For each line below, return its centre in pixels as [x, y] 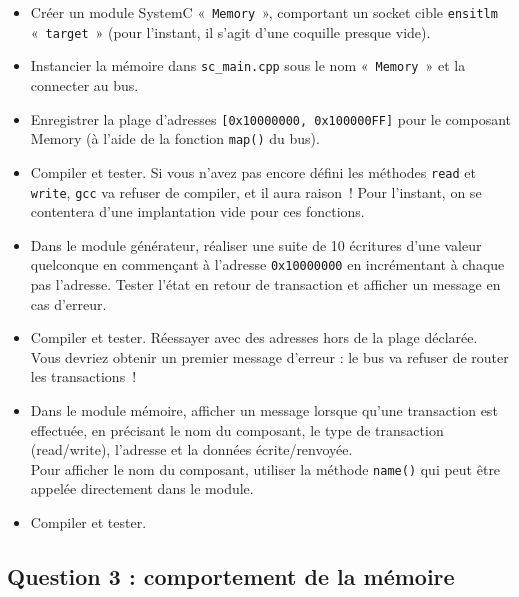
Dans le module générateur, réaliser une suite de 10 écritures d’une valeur [256, 244]
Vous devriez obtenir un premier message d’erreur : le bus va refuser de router [269, 356]
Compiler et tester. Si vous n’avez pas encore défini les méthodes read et [253, 171]
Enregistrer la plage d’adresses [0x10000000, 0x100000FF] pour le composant [270, 118]
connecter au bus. [84, 84]
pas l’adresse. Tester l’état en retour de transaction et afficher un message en [265, 284]
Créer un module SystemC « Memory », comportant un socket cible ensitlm [264, 12]
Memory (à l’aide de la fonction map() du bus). [175, 138]
